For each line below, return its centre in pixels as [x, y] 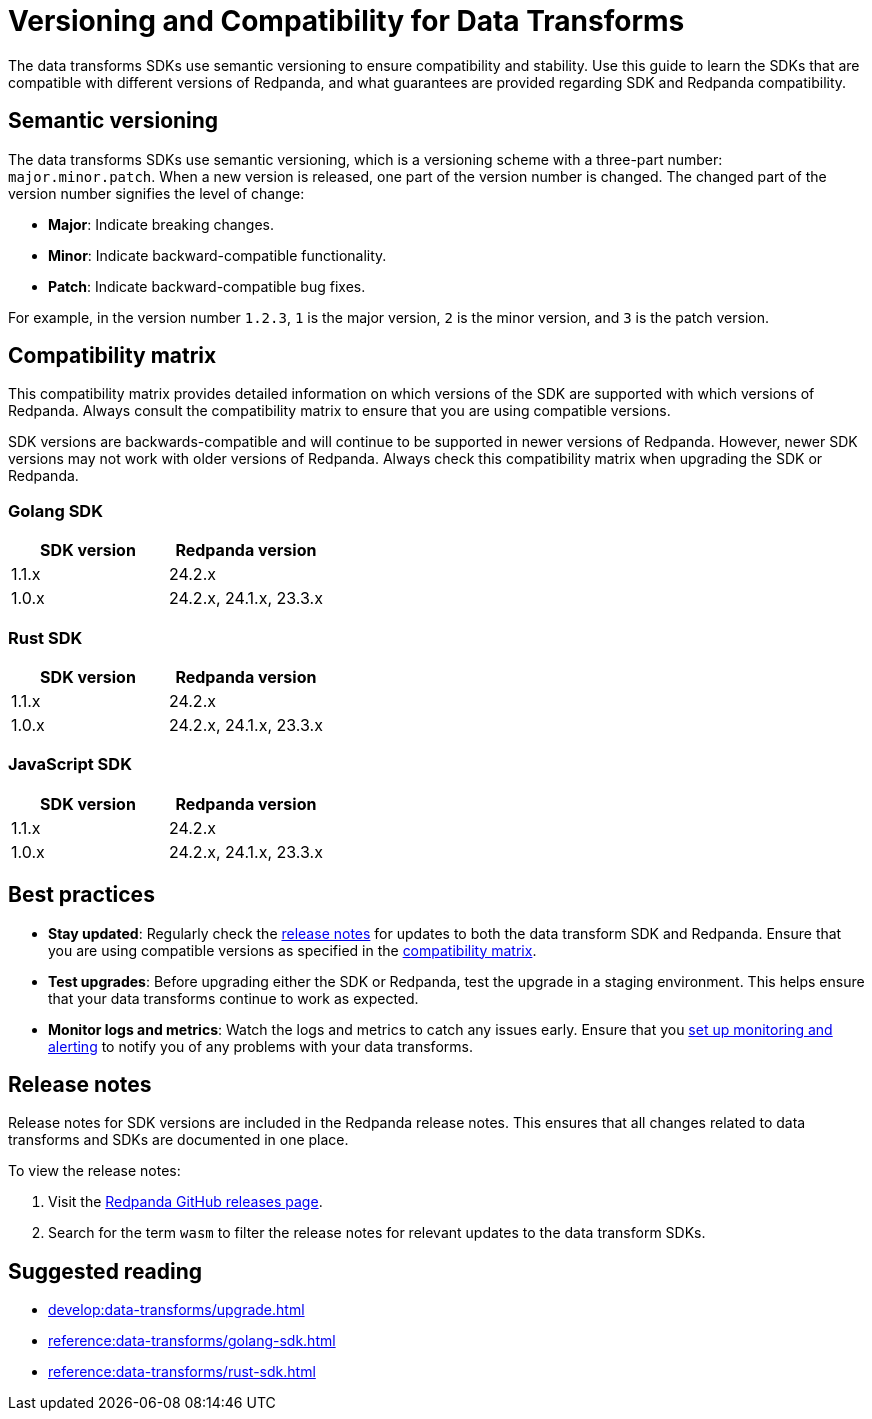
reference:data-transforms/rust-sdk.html [182, 1372]
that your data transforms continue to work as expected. [233, 998]
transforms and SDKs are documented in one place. [178, 1140]
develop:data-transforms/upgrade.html [176, 1310]
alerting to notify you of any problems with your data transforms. [260, 1046]
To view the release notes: [94, 1171]
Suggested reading [105, 1271]
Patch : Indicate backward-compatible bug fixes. [207, 286]
